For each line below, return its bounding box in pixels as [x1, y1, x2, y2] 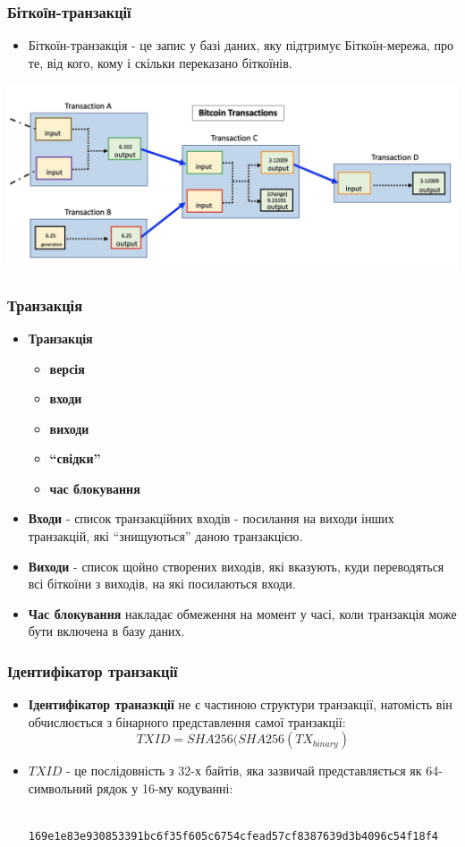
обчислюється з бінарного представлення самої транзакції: [28, 712, 346, 731]
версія [49, 359, 85, 377]
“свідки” [49, 449, 101, 468]
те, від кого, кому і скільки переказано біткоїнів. [28, 53, 292, 72]
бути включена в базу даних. [28, 622, 185, 640]
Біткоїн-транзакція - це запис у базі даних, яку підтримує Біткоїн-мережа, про [28, 36, 453, 55]
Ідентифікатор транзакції [7, 659, 178, 682]
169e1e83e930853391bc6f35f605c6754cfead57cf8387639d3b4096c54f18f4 [28, 830, 438, 843]
